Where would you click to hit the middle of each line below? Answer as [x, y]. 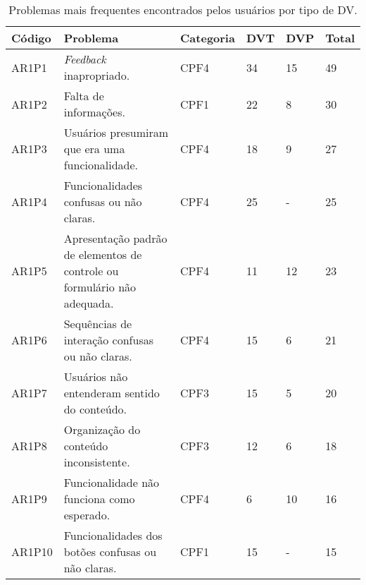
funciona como [99, 499]
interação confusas [109, 340]
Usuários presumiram [116, 132]
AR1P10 [32, 551]
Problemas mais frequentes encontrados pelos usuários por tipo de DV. [183, 10]
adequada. [89, 303]
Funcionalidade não [112, 482]
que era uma [94, 149]
